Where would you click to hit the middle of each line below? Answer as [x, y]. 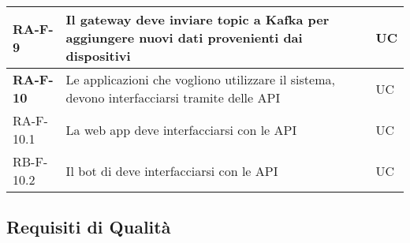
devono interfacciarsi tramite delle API [173, 97]
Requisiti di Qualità [89, 227]
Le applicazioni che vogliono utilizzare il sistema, [200, 79]
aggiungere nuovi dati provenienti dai [184, 37]
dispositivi [98, 56]
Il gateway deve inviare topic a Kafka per [198, 19]
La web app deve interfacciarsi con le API [181, 129]
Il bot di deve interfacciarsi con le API [172, 170]
